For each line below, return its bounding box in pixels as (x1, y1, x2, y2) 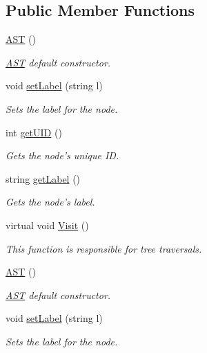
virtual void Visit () (6, 217, 89, 232)
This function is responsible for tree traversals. (6, 241, 202, 255)
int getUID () (6, 125, 62, 139)
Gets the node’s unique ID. (6, 148, 119, 163)
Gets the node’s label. (6, 194, 95, 209)
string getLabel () (6, 171, 81, 185)
